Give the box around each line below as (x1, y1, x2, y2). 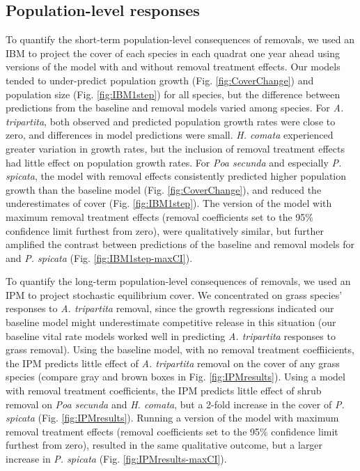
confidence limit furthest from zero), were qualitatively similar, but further (6, 223, 324, 238)
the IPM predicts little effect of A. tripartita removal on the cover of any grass (6, 355, 340, 370)
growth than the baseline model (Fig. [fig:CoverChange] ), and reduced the (6, 182, 322, 196)
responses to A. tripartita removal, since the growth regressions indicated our (6, 301, 334, 316)
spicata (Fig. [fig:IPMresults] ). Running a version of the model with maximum (6, 410, 339, 425)
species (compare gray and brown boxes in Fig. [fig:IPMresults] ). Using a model (6, 369, 345, 384)
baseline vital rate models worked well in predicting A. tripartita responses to (6, 328, 336, 343)
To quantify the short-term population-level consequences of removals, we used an (6, 32, 354, 47)
